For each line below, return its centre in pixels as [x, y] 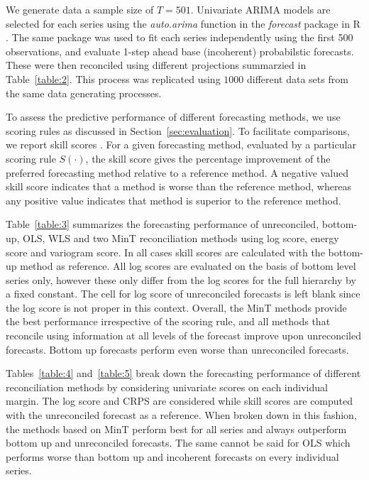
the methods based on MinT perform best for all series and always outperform [176, 429]
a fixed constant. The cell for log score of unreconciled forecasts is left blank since [183, 294]
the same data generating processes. [84, 93]
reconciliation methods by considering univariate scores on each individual [167, 387]
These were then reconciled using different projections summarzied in [156, 65]
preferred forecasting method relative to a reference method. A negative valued [177, 172]
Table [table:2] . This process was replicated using [113, 78]
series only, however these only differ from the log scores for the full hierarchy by [181, 279]
